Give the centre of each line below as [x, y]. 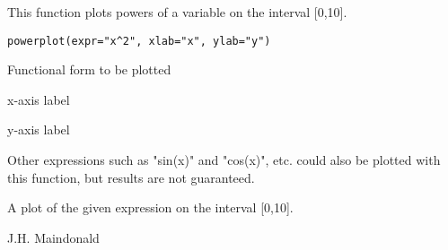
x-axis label [39, 99]
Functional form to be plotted [89, 69]
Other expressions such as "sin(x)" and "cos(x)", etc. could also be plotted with [224, 160]
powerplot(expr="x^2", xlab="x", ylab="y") [139, 41]
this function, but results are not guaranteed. [131, 177]
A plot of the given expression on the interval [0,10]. [150, 207]
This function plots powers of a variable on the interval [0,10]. [177, 12]
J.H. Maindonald [53, 237]
